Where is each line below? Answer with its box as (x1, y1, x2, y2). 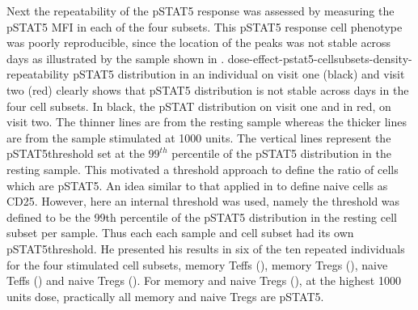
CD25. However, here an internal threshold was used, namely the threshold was (6, 193, 400, 210)
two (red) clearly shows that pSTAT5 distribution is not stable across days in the (6, 81, 409, 98)
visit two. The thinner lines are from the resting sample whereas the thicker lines (6, 113, 407, 130)
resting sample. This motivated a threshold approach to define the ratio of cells (6, 160, 399, 177)
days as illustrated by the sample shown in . (6, 49, 225, 66)
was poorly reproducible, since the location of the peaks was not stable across (6, 34, 391, 51)
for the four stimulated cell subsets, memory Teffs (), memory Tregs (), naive (6, 256, 388, 273)
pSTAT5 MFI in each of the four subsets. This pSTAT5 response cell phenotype (6, 18, 403, 35)
